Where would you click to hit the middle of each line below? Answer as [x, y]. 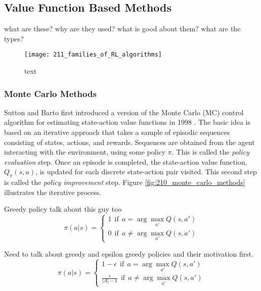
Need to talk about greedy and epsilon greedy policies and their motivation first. [129, 254]
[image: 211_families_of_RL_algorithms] [93, 55]
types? [14, 38]
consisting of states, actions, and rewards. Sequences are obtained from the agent [129, 142]
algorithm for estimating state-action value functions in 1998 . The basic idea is [127, 122]
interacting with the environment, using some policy [85, 152]
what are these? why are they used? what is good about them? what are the [122, 29]
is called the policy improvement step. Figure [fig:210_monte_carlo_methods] [125, 182]
